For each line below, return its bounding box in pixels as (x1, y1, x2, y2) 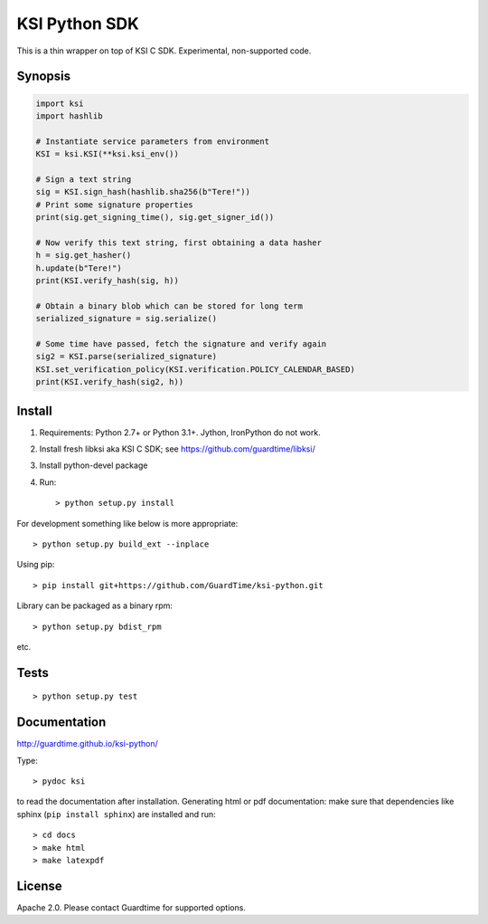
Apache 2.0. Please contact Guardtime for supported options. (16, 901, 246, 913)
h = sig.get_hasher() (35, 250, 132, 261)
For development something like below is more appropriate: (16, 518, 239, 529)
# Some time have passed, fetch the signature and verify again (35, 338, 327, 348)
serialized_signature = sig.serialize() (35, 313, 217, 324)
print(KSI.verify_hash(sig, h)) (35, 276, 180, 286)
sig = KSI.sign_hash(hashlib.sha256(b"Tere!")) (35, 186, 250, 197)
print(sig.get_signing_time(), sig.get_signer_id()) (35, 213, 275, 223)
